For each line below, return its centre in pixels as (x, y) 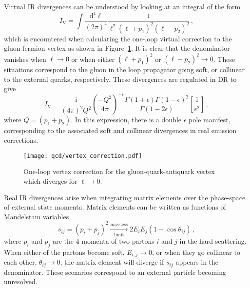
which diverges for (50, 181)
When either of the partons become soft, (64, 252)
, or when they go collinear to (196, 252)
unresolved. (21, 281)
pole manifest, (210, 120)
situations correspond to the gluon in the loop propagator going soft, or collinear (125, 69)
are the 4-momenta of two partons (104, 241)
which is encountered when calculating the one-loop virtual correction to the (118, 38)
